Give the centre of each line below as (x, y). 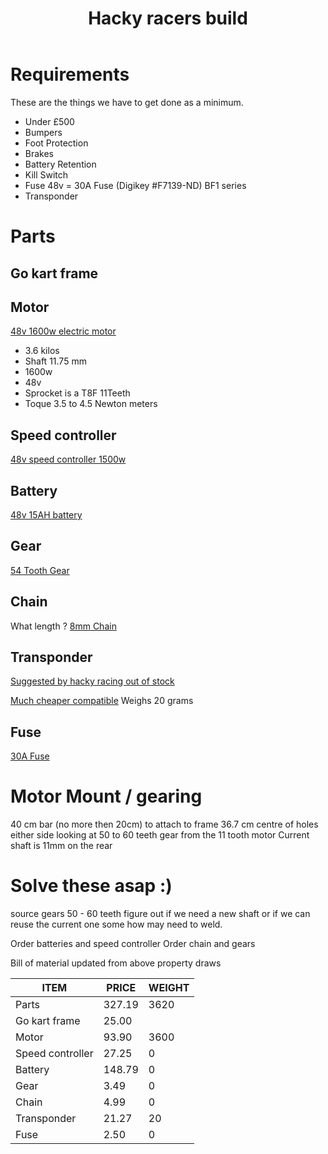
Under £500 (49, 121)
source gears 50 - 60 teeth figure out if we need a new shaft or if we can (160, 914)
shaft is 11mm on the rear (61, 846)
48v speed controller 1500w (68, 459)
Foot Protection (56, 143)
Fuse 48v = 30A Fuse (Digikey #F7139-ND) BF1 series (135, 185)
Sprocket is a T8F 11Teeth (77, 393)
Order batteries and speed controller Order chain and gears (133, 944)
